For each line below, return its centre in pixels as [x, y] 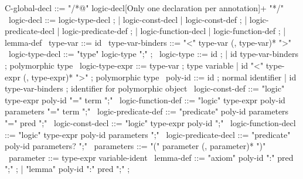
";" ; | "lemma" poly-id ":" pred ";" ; [67, 169]
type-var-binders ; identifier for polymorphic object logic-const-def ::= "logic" [145, 88]
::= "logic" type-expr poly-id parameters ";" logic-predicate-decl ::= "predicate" [148, 134]
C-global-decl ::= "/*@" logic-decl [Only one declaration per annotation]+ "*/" [144, 8]
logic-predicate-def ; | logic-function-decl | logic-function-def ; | [174, 31]
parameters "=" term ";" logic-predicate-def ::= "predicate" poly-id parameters [147, 111]
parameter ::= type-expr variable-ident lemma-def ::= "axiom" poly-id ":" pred [151, 157]
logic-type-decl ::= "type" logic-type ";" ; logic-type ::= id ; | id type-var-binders [153, 54]
